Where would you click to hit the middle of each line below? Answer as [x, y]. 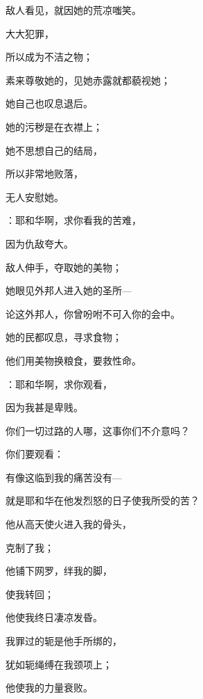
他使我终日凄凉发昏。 [54, 617]
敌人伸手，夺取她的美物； [64, 267]
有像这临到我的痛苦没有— [64, 477]
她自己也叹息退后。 [49, 103]
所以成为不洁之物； [49, 57]
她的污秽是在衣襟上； [54, 126]
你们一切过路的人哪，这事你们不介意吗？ [98, 430]
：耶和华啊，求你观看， [59, 384]
